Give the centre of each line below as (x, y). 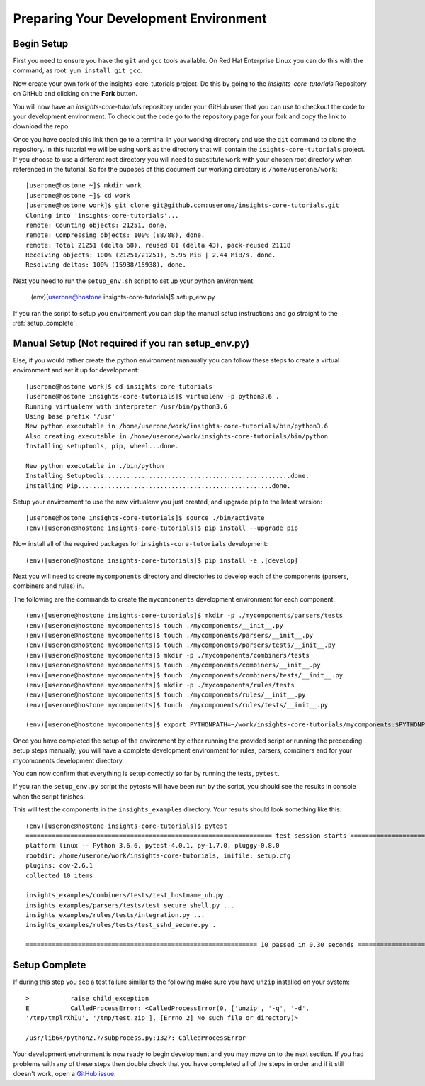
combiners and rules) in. (49, 586)
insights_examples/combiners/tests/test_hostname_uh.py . (129, 895)
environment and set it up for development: (76, 370)
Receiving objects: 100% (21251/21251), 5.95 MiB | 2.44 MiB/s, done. (151, 255)
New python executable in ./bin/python (95, 466)
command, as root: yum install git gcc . (78, 70)
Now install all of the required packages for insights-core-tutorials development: (141, 544)
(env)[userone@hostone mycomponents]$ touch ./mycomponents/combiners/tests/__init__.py (185, 675)
